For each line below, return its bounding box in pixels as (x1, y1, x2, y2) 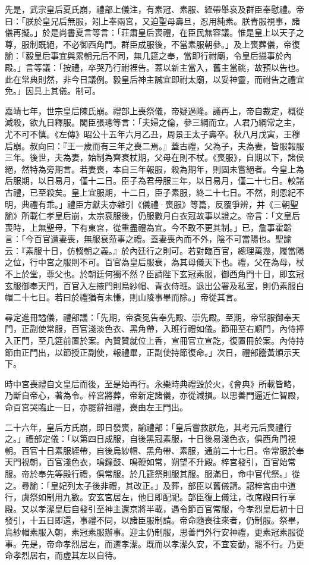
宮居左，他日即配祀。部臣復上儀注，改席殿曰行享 (104, 491, 296, 503)
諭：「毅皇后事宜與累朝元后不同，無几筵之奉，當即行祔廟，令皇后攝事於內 (5, 49, 292, 62)
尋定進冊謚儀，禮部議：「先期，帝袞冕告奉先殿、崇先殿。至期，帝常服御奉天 (5, 310, 300, 323)
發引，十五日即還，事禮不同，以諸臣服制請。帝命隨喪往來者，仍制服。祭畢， (5, 514, 304, 526)
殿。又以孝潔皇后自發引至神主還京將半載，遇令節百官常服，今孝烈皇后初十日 (5, 502, 304, 514)
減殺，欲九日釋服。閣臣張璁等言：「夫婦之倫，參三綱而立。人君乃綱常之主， (5, 116, 300, 128)
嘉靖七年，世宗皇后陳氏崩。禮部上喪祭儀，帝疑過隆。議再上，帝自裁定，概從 (5, 104, 304, 117)
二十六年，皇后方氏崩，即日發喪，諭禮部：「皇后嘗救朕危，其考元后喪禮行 (5, 420, 292, 433)
